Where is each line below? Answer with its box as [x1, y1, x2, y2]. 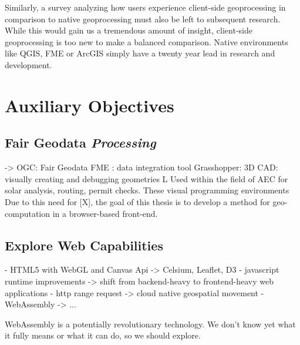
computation [5, 207, 50, 219]
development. [5, 58, 52, 71]
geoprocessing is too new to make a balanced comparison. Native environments [5, 35, 288, 48]
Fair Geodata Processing [5, 133, 156, 152]
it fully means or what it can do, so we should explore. [5, 329, 201, 341]
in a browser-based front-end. [52, 207, 158, 219]
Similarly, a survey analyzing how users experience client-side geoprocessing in [5, 1, 286, 13]
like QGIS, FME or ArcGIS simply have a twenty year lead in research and [5, 47, 275, 59]
